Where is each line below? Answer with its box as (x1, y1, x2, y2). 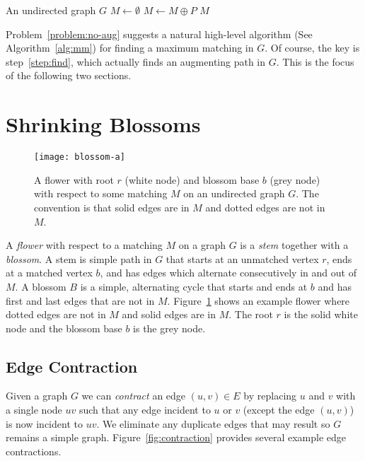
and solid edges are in (122, 307, 216, 322)
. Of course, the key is (265, 40, 360, 55)
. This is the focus (276, 54, 354, 69)
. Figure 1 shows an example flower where (167, 293, 350, 308)
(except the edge (243, 402, 315, 417)
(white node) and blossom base (124, 172, 260, 187)
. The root (228, 307, 273, 322)
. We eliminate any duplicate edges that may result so (96, 416, 330, 431)
